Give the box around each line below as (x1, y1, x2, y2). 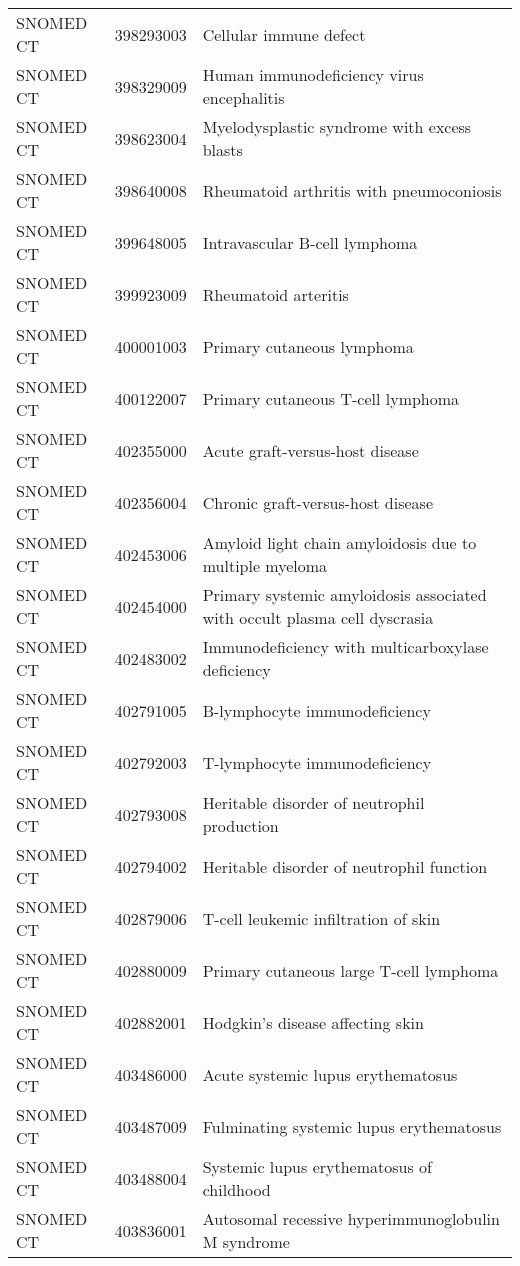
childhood (202, 1178, 271, 1201)
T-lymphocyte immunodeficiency (202, 750, 432, 774)
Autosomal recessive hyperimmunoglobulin (202, 1207, 500, 1230)
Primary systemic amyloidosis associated (202, 583, 487, 606)
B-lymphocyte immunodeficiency (202, 698, 431, 722)
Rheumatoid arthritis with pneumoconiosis (202, 178, 502, 202)
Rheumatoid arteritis (202, 282, 349, 306)
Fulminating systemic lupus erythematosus (202, 1114, 502, 1138)
